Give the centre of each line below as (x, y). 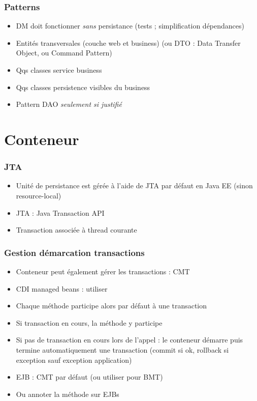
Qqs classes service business (59, 70)
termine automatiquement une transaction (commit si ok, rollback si (122, 349)
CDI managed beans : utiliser (62, 288)
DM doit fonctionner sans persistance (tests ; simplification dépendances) (130, 26)
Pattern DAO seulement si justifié (69, 104)
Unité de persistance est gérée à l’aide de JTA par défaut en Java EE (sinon (134, 185)
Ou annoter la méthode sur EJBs (68, 394)
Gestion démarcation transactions (74, 252)
